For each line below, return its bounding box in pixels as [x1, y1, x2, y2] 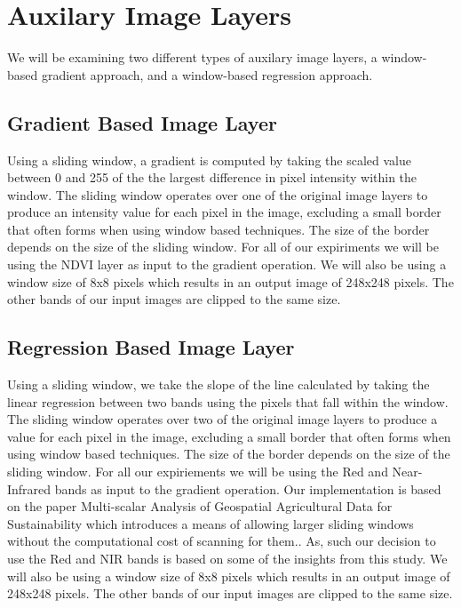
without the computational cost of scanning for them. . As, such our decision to [7, 532, 436, 550]
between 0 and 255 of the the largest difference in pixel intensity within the [7, 168, 417, 187]
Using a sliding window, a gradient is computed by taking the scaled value [7, 150, 411, 169]
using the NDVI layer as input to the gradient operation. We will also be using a [7, 255, 447, 274]
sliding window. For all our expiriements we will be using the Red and [7, 462, 388, 481]
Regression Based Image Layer [7, 333, 295, 361]
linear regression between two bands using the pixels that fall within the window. [7, 392, 449, 411]
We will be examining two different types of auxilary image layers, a [7, 48, 378, 67]
